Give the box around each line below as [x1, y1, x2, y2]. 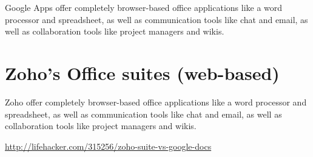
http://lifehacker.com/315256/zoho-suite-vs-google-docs [5, 139, 212, 152]
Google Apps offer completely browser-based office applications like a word [5, 1, 283, 13]
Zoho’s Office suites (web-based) [5, 60, 280, 85]
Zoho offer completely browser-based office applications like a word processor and [5, 95, 307, 108]
